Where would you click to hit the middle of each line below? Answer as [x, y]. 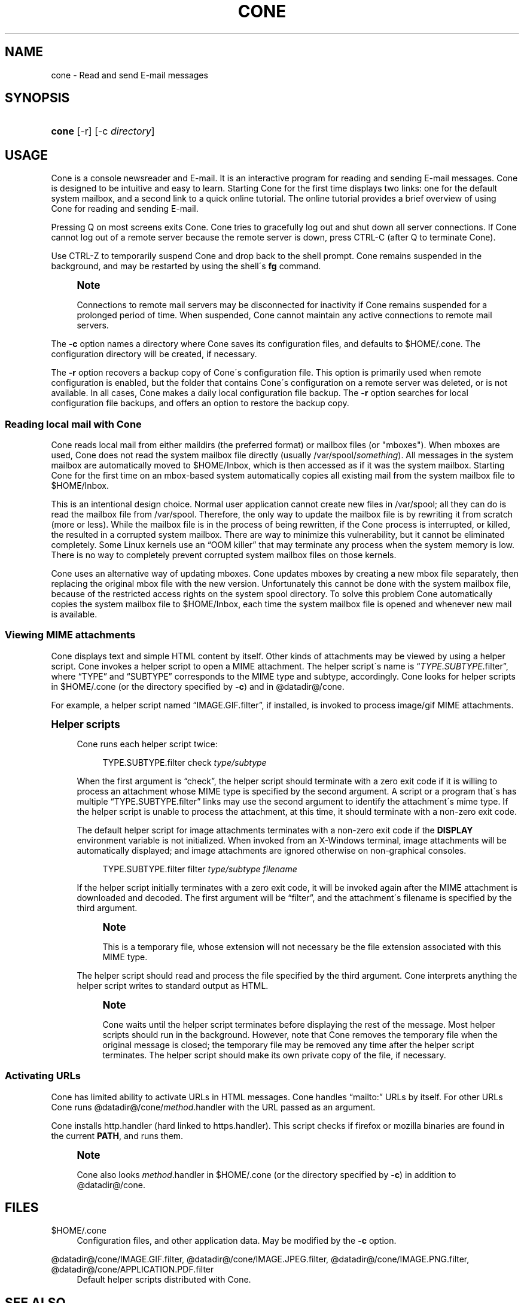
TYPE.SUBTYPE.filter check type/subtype [185, 762]
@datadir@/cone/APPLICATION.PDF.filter [132, 1269]
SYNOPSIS [37, 98]
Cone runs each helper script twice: [147, 744]
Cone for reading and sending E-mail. [125, 209]
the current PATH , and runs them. [117, 1135]
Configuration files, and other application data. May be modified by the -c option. [237, 1241]
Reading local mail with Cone [73, 424]
